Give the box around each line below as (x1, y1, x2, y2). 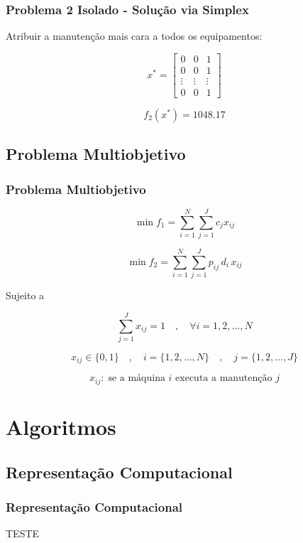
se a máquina (108, 373, 165, 384)
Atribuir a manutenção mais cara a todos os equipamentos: (6, 28, 263, 43)
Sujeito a (6, 288, 45, 303)
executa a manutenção (175, 373, 272, 384)
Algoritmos (6, 412, 116, 441)
